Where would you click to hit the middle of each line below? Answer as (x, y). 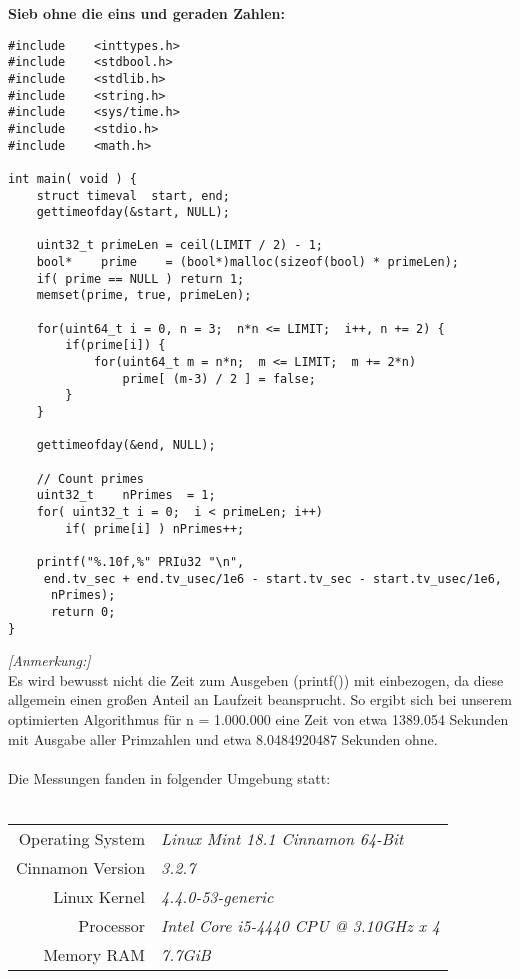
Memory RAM (94, 954)
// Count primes (90, 478)
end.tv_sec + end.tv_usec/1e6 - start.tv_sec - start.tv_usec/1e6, (272, 578)
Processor (112, 925)
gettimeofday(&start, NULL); (133, 212)
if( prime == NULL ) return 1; (140, 278)
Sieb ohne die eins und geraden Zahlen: (147, 13)
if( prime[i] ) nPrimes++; (155, 528)
